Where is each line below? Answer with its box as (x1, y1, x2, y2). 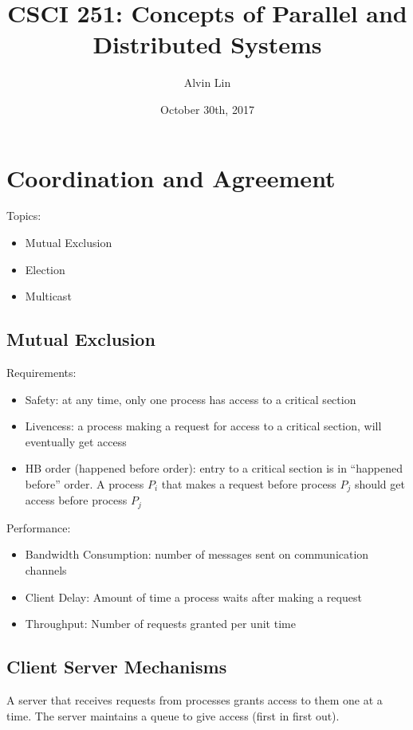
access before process (25, 492, 128, 508)
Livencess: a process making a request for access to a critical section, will (25, 418, 382, 434)
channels (25, 562, 67, 579)
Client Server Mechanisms (6, 654, 227, 679)
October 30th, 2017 (160, 100, 254, 117)
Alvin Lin (183, 74, 231, 91)
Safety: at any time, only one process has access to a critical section (25, 391, 356, 407)
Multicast (25, 288, 72, 304)
